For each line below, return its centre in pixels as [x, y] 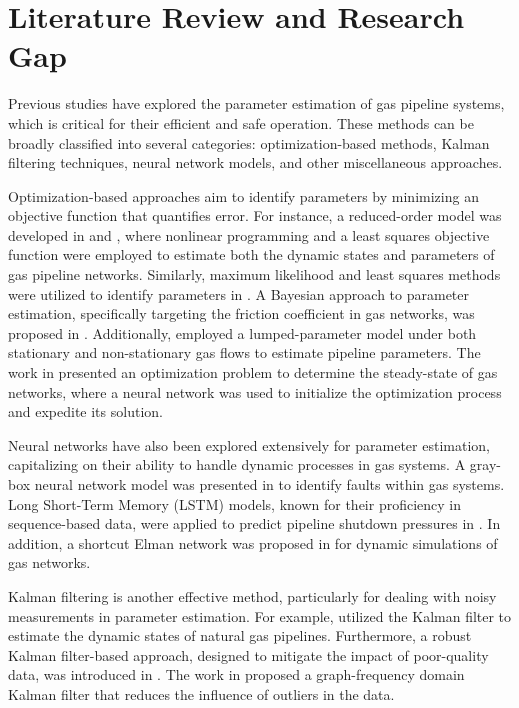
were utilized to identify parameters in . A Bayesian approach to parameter [239, 293]
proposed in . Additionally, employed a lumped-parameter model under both [242, 332]
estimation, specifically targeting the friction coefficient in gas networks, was [241, 313]
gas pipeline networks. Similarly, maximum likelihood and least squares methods [254, 274]
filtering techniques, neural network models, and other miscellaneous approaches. [255, 162]
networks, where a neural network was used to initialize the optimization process [255, 391]
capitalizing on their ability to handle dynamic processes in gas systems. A [237, 464]
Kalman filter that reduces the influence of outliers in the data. [201, 693]
